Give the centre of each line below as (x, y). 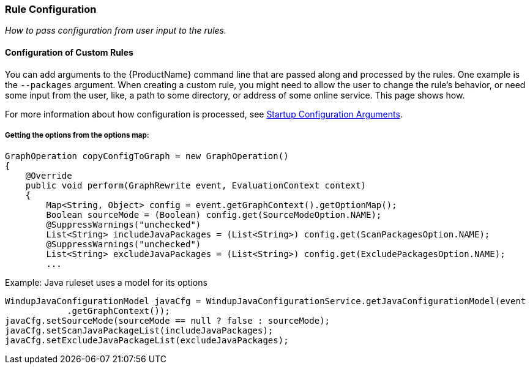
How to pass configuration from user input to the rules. (116, 31)
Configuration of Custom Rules (69, 52)
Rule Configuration (51, 9)
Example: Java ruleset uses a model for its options (106, 283)
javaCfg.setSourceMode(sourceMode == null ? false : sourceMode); (168, 321)
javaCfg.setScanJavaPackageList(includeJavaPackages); (139, 331)
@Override (49, 176)
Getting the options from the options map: (77, 135)
